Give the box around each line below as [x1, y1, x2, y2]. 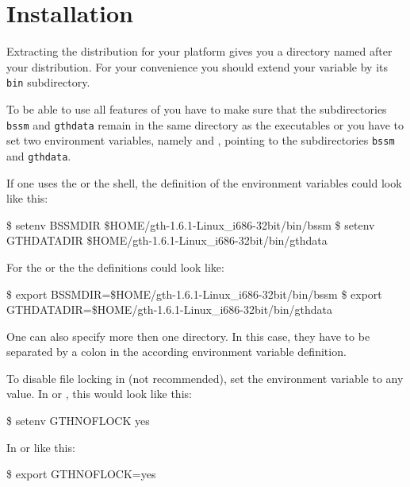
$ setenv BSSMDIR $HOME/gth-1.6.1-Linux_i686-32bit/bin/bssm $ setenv [6, 216, 375, 233]
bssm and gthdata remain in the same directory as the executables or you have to [6, 116, 404, 133]
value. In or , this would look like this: [6, 385, 192, 402]
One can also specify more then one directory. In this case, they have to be [6, 327, 370, 344]
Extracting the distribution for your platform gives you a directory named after [6, 43, 393, 60]
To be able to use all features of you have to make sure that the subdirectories [6, 100, 387, 117]
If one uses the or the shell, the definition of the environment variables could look [6, 174, 402, 191]
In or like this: [6, 439, 75, 455]
